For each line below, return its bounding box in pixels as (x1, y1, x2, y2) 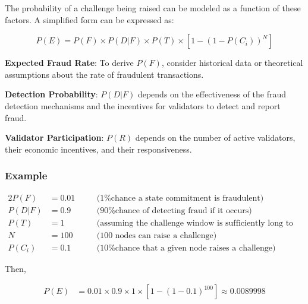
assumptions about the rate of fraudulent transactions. (5, 68, 204, 80)
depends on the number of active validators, (135, 131, 296, 144)
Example (5, 168, 48, 183)
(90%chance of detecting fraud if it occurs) (96, 206, 252, 215)
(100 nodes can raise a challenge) (96, 231, 217, 240)
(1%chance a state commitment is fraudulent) (96, 194, 264, 202)
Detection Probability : (5, 88, 98, 100)
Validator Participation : (5, 131, 104, 144)
